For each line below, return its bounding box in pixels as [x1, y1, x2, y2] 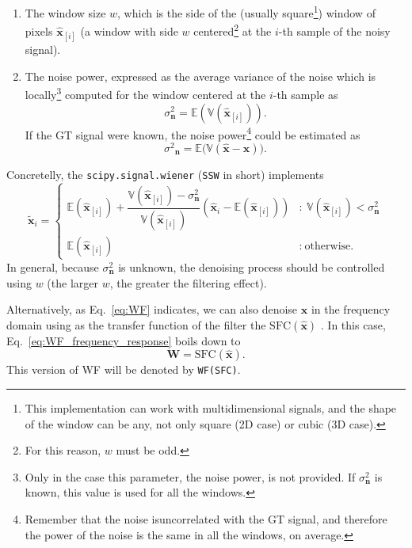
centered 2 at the [193, 21, 272, 39]
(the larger [47, 274, 98, 291]
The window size [25, 4, 106, 21]
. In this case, [320, 316, 386, 333]
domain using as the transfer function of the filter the [6, 316, 266, 333]
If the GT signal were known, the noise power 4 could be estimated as [25, 124, 360, 143]
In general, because [6, 258, 99, 275]
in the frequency [311, 301, 391, 318]
